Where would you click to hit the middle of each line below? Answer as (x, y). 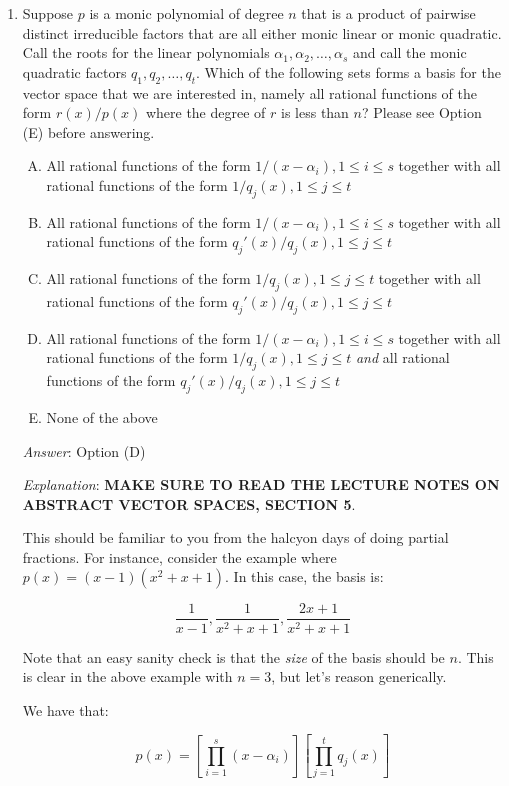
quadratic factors (74, 71)
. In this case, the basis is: (304, 576)
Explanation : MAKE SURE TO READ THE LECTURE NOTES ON (261, 484)
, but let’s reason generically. (359, 676)
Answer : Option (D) (84, 450)
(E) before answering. (88, 131)
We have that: (65, 709)
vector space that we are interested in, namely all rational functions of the (249, 92)
